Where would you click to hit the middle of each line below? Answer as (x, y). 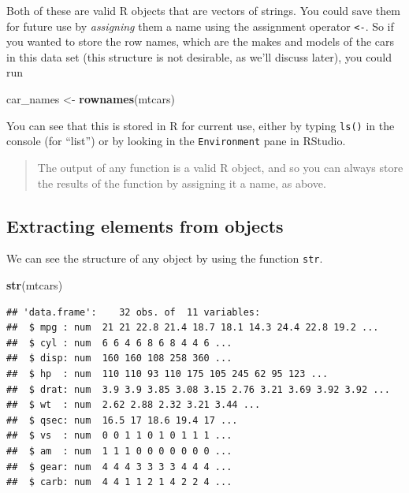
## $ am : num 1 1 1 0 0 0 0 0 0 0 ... (119, 451)
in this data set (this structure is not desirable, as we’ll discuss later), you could (199, 56)
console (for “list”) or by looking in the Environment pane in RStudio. (176, 141)
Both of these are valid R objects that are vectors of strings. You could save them (203, 10)
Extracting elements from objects (145, 225)
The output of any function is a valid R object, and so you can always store (220, 167)
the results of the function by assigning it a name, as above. (182, 183)
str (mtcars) (35, 284)
